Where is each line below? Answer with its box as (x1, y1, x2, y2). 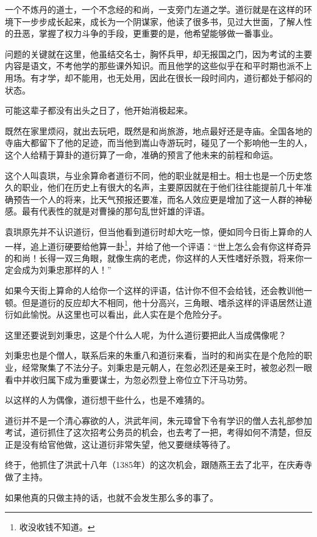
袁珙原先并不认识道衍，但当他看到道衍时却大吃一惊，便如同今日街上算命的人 (5, 225, 312, 238)
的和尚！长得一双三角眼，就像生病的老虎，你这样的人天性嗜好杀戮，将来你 (5, 251, 304, 264)
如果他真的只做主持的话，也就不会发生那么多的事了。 (5, 491, 218, 503)
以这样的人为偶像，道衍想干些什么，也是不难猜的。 (5, 393, 210, 406)
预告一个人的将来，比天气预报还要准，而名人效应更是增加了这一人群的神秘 (13, 192, 312, 205)
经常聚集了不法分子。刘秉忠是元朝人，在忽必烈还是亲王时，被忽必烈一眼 (21, 360, 312, 373)
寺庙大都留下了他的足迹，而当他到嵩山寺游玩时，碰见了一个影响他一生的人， (5, 136, 312, 149)
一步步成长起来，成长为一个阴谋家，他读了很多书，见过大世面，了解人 (21, 15, 304, 27)
